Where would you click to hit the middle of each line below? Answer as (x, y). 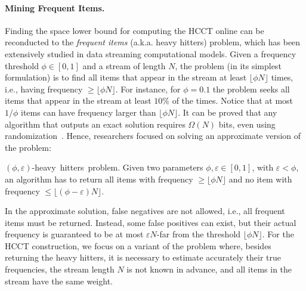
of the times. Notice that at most (233, 100)
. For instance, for (148, 89)
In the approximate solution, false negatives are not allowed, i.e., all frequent (145, 211)
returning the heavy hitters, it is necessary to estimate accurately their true (143, 257)
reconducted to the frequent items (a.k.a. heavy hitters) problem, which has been (153, 42)
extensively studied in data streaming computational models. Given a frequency (151, 53)
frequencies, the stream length (60, 269)
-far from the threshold (199, 234)
